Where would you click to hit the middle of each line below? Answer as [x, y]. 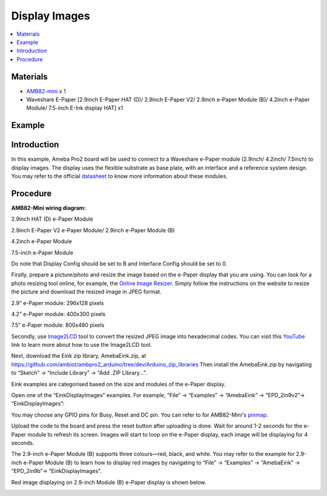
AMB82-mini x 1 [46, 91]
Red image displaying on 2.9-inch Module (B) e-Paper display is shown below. [109, 482]
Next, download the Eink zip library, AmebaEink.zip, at [79, 356]
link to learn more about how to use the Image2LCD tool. [82, 345]
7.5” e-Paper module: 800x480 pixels [58, 325]
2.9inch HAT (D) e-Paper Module [52, 219]
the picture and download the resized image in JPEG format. [86, 292]
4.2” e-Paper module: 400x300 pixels [58, 314]
